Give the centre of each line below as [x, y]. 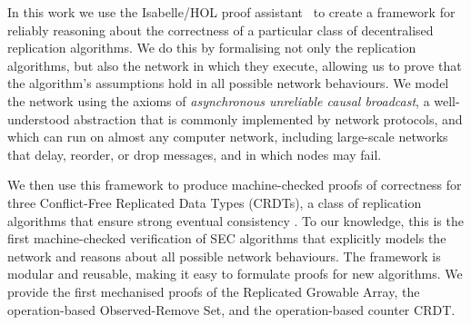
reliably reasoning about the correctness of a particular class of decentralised [220, 30]
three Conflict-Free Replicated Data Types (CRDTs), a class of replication [215, 202]
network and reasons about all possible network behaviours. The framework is [224, 256]
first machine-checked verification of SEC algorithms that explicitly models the [227, 238]
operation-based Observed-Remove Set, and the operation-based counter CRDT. [231, 309]
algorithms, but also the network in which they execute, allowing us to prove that [235, 65]
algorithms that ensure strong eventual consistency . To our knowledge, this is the [235, 220]
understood [39, 118]
